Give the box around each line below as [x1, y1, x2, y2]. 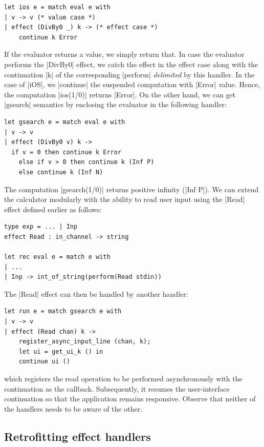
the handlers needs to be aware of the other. [4, 403, 143, 414]
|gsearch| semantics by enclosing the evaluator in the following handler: [4, 99, 227, 110]
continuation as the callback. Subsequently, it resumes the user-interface [4, 383, 230, 394]
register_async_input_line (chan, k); [18, 338, 151, 346]
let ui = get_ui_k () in [18, 348, 103, 355]
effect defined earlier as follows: [4, 204, 102, 214]
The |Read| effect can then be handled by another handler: [4, 288, 188, 299]
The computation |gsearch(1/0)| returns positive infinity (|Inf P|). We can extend [4, 184, 259, 194]
